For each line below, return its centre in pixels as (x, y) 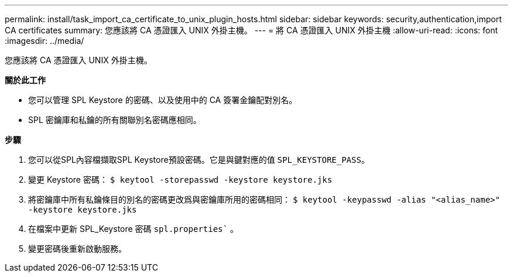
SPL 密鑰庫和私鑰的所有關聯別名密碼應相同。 (115, 120)
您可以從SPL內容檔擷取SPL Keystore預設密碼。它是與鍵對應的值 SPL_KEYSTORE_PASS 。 (199, 160)
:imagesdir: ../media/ (45, 41)
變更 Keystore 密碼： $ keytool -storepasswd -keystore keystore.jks (180, 179)
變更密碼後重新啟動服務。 (77, 249)
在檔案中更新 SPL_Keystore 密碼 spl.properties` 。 (133, 229)
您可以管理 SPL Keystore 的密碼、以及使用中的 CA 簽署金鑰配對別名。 (163, 100)
